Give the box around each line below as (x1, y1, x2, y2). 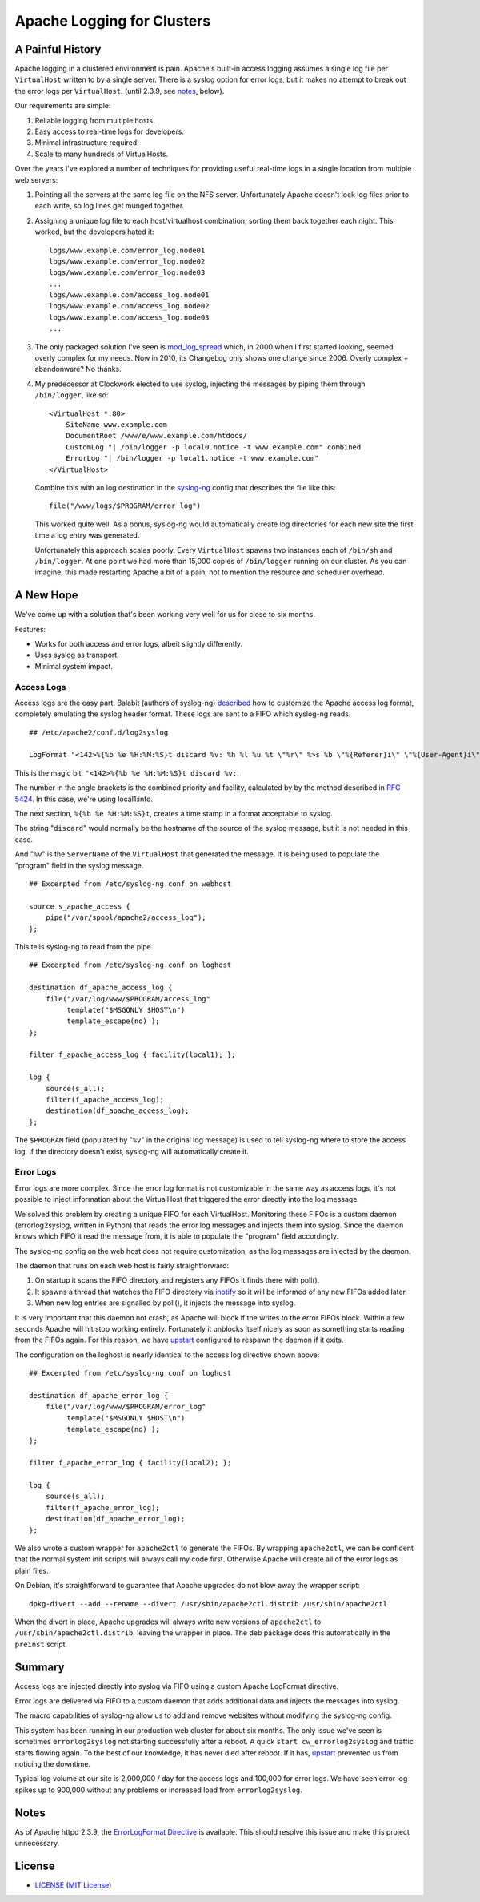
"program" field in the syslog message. (14, 860, 144, 870)
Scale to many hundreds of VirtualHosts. (34, 149, 168, 159)
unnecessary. (14, 1839, 60, 1848)
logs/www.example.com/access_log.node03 (49, 312, 210, 322)
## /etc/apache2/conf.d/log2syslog (29, 727, 169, 737)
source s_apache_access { (29, 901, 131, 911)
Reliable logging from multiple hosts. (34, 115, 155, 125)
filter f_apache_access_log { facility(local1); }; (29, 1050, 236, 1059)
